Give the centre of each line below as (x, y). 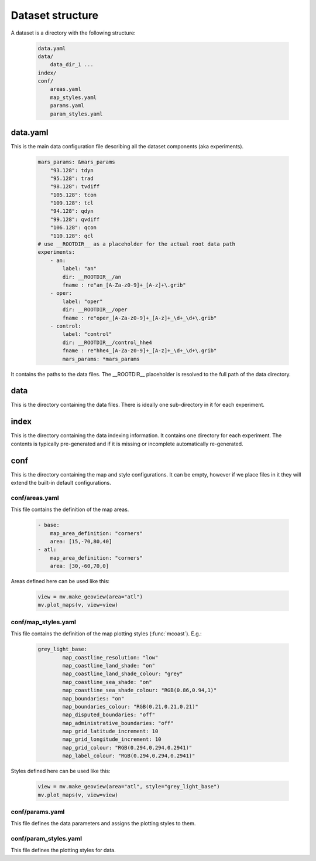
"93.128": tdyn (72, 170)
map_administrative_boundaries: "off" (118, 723)
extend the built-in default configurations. (61, 483)
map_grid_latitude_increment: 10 (110, 731)
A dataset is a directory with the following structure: (73, 33)
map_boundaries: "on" (93, 698)
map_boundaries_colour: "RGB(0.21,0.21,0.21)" (130, 707)
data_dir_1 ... (72, 65)
